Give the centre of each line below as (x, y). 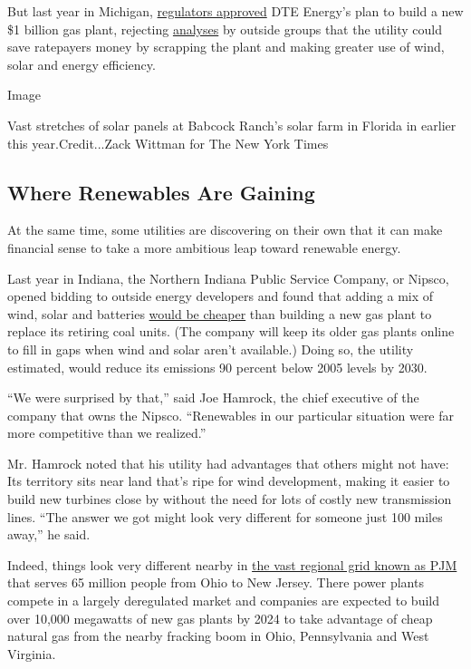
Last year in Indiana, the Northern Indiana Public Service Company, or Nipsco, (228, 278)
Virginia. (32, 653)
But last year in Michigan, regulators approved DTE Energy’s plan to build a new (235, 11)
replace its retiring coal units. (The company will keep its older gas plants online (231, 331)
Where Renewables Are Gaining (161, 192)
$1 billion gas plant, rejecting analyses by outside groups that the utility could (225, 29)
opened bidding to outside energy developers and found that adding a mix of (221, 296)
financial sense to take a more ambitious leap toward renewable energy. (204, 247)
